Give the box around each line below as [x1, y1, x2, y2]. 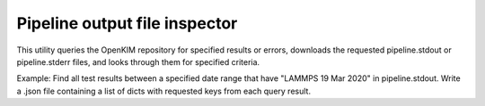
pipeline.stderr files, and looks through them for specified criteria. [16, 56, 260, 67]
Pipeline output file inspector [16, 13, 238, 33]
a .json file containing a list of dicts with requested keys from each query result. [16, 86, 312, 96]
